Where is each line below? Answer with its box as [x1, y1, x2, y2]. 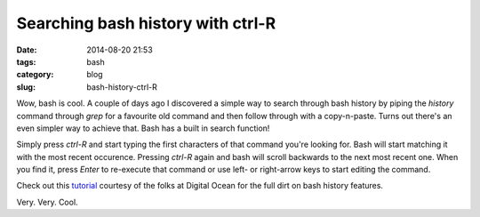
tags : [16, 56, 36, 67]
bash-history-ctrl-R [86, 81, 157, 92]
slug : [16, 81, 36, 92]
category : [16, 69, 54, 80]
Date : [16, 44, 37, 55]
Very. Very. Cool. [16, 197, 79, 207]
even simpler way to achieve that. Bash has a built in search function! [16, 123, 270, 133]
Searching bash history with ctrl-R [16, 13, 276, 33]
